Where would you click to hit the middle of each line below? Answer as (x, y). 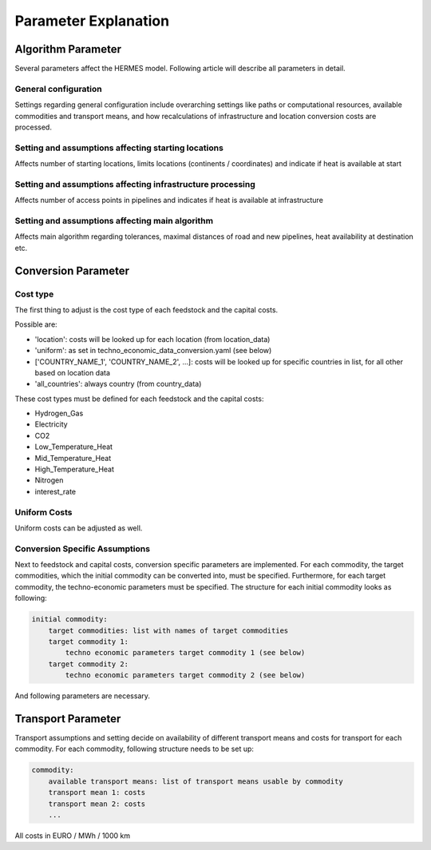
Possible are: (36, 324)
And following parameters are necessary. (83, 696)
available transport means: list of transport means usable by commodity (196, 781)
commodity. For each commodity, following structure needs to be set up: (134, 749)
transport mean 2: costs (97, 804)
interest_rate (55, 491)
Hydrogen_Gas (59, 413)
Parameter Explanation (92, 21)
